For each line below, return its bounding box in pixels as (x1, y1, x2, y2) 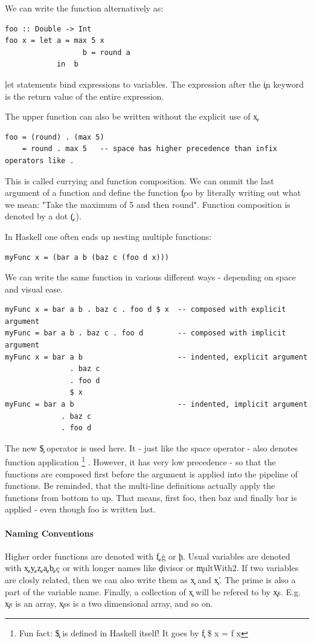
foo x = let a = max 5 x (5, 36, 104, 45)
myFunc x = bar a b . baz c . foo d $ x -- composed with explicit (5, 305, 286, 314)
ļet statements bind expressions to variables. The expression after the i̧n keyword (5, 77, 304, 90)
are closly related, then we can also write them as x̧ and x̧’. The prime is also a (5, 574, 296, 586)
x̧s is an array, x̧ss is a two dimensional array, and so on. (5, 597, 213, 610)
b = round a (82, 48, 130, 57)
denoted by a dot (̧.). (5, 210, 82, 222)
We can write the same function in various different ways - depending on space (5, 271, 296, 283)
